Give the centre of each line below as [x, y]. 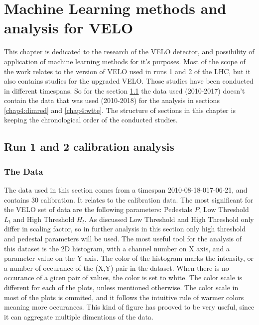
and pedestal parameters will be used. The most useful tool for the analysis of [123, 239]
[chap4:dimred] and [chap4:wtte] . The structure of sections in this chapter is [120, 110]
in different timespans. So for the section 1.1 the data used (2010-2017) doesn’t [125, 90]
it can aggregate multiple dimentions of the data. [79, 316]
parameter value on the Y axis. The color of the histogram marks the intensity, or [129, 258]
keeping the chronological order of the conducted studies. [91, 120]
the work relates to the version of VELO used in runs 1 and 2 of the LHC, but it [127, 71]
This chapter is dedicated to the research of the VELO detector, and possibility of [129, 52]
